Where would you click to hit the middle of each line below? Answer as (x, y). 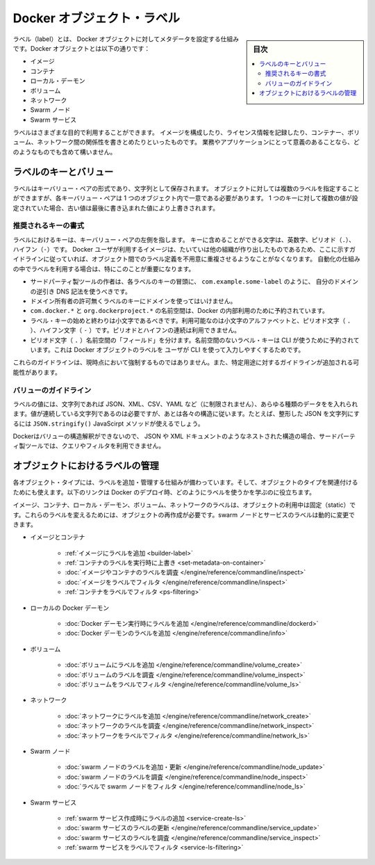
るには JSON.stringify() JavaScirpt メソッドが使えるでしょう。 (108, 423)
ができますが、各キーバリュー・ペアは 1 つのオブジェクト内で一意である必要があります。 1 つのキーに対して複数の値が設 (185, 198)
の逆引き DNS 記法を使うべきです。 (81, 291)
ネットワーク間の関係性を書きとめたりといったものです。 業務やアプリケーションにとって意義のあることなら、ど (199, 142)
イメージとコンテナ (58, 537)
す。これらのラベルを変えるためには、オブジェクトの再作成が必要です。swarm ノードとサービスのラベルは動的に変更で (184, 515)
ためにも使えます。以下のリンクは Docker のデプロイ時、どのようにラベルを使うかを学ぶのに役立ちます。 (164, 492)
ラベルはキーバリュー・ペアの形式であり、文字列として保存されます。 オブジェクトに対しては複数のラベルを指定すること (186, 188)
